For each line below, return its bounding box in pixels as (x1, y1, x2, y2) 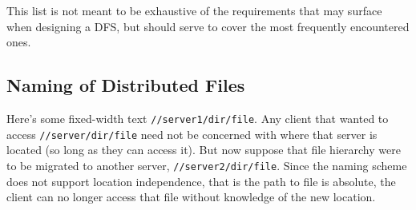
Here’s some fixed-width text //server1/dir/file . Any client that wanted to (6, 109, 389, 126)
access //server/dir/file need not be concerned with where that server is (6, 125, 378, 142)
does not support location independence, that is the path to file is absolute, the (6, 172, 396, 189)
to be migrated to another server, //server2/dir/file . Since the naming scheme (6, 157, 407, 173)
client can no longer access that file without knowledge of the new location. (6, 188, 376, 205)
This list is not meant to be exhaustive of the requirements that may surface (6, 2, 382, 18)
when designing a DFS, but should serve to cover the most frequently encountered (6, 18, 410, 34)
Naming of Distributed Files (6, 73, 245, 97)
